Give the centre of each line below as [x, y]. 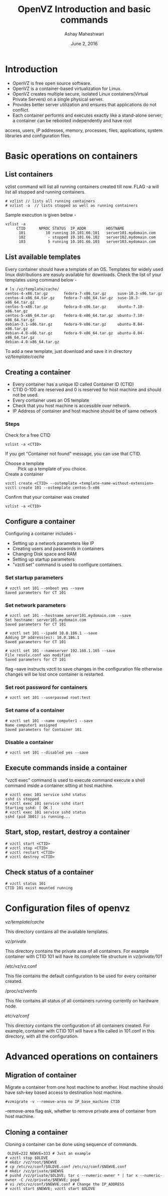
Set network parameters [36, 605]
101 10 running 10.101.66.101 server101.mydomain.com [87, 233]
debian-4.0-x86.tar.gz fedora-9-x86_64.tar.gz [59, 333]
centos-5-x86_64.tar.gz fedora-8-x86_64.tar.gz [59, 315]
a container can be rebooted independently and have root [72, 120]
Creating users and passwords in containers [58, 548]
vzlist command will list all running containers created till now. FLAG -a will [82, 187]
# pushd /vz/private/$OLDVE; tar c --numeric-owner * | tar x [71, 1176]
